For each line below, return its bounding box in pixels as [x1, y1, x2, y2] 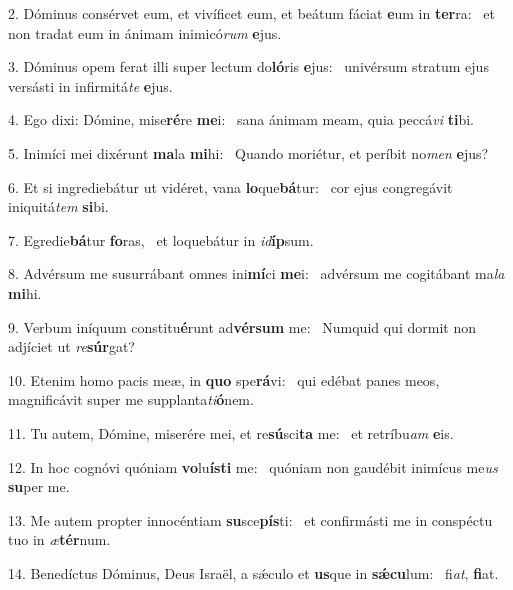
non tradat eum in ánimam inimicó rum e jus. [8, 22, 282, 43]
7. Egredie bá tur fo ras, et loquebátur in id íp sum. [8, 229, 314, 250]
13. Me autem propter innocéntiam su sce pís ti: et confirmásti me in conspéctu [8, 509, 493, 530]
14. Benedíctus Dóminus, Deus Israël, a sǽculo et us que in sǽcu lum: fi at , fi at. [8, 562, 499, 583]
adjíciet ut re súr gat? [8, 336, 135, 357]
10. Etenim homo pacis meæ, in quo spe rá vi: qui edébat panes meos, [8, 369, 440, 390]
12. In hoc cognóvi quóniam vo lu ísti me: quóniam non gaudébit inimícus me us [8, 456, 498, 477]
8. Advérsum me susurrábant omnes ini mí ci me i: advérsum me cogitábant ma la [8, 263, 505, 284]
